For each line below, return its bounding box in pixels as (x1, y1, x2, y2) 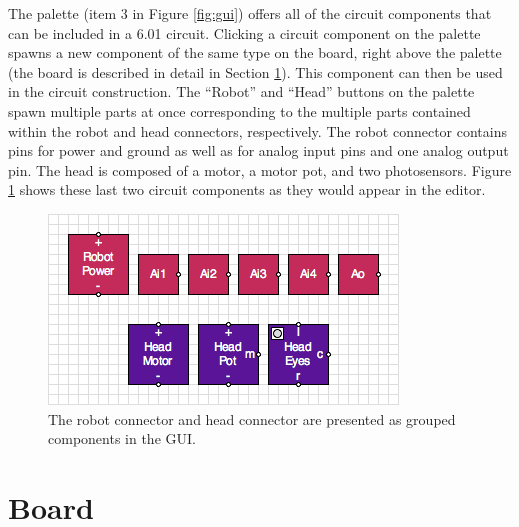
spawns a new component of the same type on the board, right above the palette (8, 42, 502, 63)
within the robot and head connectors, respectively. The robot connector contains (8, 120, 507, 141)
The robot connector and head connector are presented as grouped (48, 408, 456, 429)
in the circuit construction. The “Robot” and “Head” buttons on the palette (8, 81, 475, 102)
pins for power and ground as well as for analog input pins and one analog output (8, 140, 509, 161)
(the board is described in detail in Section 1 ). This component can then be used (8, 61, 503, 82)
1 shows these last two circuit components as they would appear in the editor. (8, 179, 486, 200)
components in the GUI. (48, 428, 196, 449)
